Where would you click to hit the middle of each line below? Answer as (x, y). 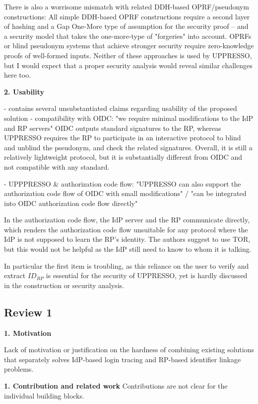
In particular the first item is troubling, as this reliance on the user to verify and (127, 265)
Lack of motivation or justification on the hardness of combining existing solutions (129, 350)
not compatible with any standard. (57, 166)
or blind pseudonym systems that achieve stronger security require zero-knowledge (129, 46)
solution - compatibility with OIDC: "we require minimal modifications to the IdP (129, 118)
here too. (18, 75)
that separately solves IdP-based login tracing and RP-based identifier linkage (123, 359)
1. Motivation (28, 333)
